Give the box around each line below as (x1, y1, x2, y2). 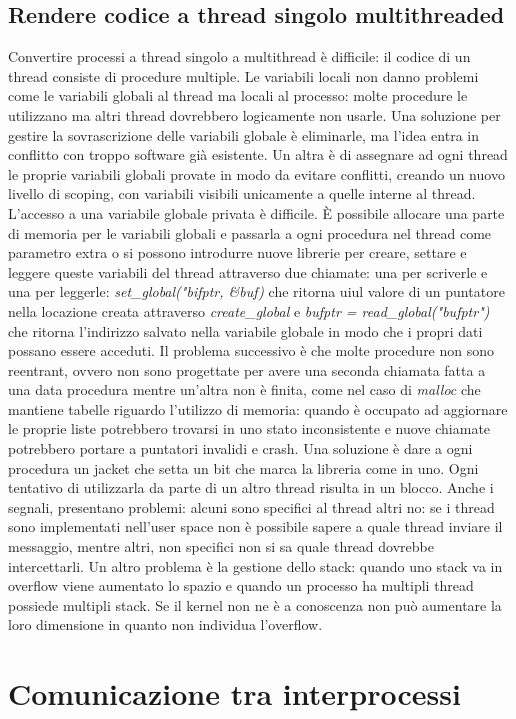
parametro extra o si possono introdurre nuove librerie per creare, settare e (8, 242, 467, 263)
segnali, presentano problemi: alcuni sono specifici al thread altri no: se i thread (8, 496, 495, 517)
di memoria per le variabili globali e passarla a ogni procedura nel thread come (8, 222, 492, 243)
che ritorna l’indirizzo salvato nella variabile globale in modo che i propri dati (8, 320, 483, 341)
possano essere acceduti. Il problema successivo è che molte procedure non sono (8, 340, 495, 361)
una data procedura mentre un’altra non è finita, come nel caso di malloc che (8, 379, 481, 400)
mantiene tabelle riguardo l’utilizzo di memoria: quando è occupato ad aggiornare (8, 398, 508, 419)
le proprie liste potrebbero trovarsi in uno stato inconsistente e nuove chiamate (8, 418, 491, 439)
